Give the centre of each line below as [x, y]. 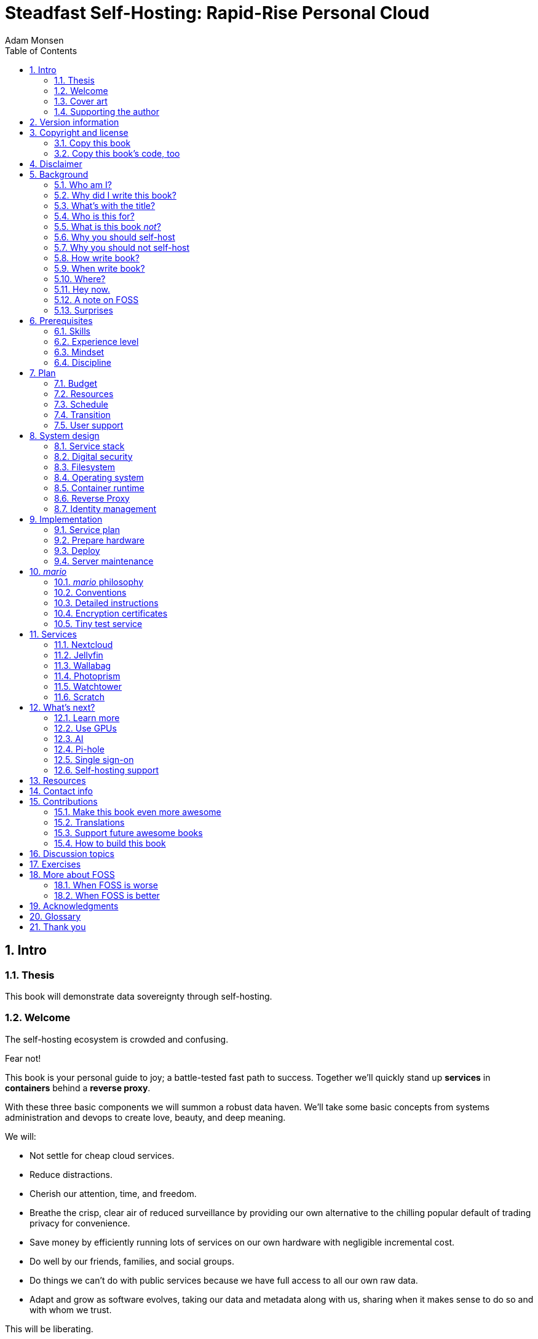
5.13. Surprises [84, 310]
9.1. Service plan [87, 529]
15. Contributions [64, 801]
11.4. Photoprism [87, 676]
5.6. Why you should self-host [115, 237]
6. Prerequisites [61, 320]
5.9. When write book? [100, 268]
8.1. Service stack [89, 446]
